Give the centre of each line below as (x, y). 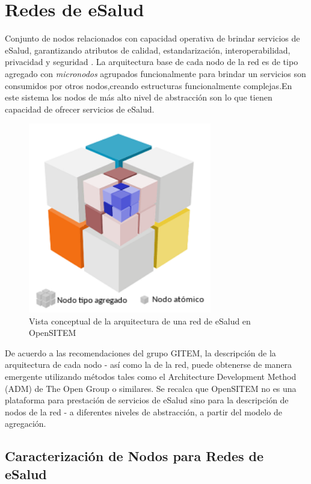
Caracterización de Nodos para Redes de (134, 456)
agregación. (26, 423)
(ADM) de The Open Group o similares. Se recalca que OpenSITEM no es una (151, 388)
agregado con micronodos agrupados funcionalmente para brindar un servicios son (155, 73)
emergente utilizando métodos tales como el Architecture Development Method (151, 376)
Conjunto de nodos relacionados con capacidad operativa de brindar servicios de (152, 38)
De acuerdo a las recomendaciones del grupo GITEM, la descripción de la (140, 352)
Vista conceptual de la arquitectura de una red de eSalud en (140, 321)
